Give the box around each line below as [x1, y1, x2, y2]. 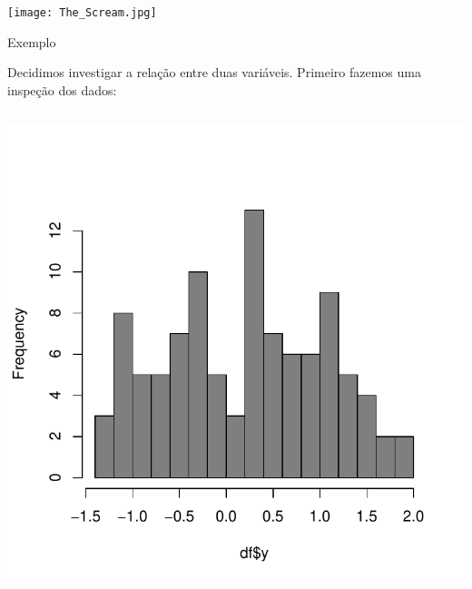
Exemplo [7, 32, 56, 51]
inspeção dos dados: [7, 80, 117, 99]
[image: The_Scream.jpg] [7, 6, 157, 19]
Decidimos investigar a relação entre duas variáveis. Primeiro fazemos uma [7, 63, 421, 82]
